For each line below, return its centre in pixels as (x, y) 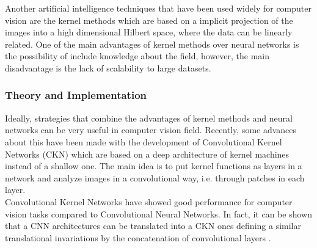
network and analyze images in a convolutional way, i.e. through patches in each (155, 177)
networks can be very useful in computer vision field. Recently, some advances (151, 130)
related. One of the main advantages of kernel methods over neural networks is (152, 44)
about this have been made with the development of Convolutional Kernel (144, 141)
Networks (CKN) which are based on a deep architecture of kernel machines (147, 154)
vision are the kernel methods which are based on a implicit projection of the (149, 20)
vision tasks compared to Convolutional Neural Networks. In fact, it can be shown (158, 213)
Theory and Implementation (76, 95)
